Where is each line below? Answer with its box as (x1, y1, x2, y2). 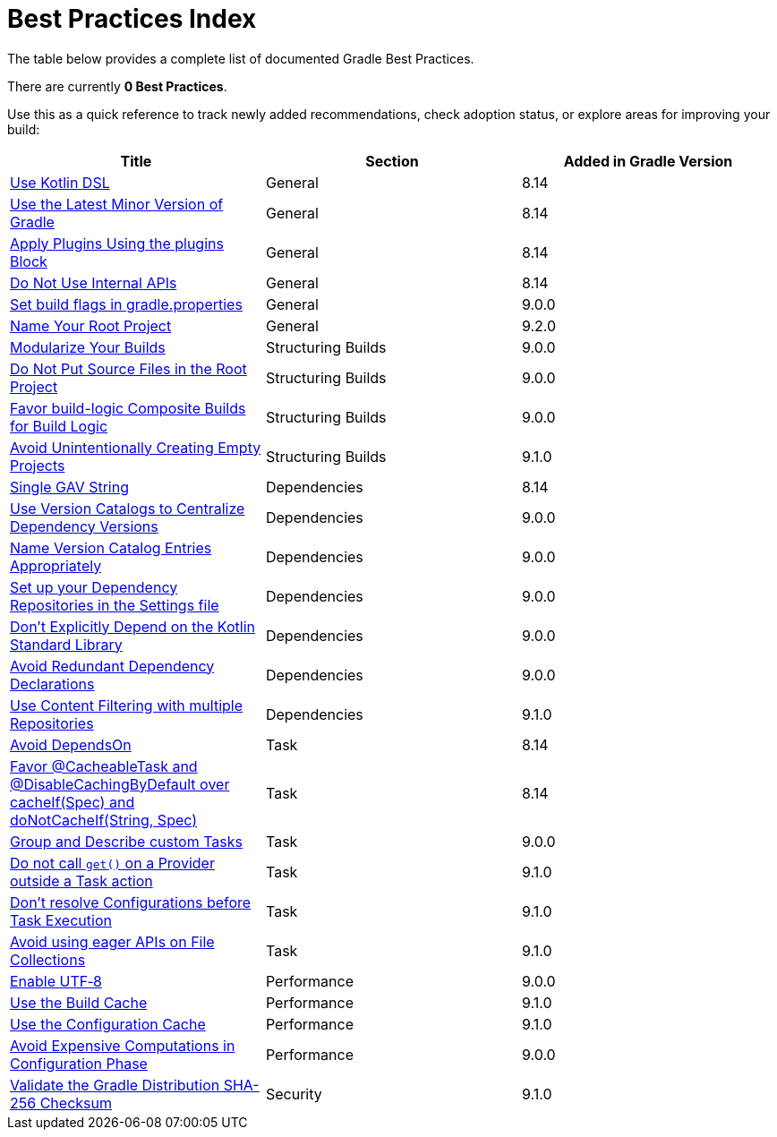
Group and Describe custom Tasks (10, 832, 243, 851)
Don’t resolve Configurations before (10, 893, 252, 911)
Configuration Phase (10, 1054, 148, 1073)
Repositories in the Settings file (10, 595, 219, 614)
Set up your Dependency (10, 577, 178, 596)
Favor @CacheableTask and (10, 757, 198, 775)
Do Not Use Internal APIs (10, 273, 177, 292)
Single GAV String (10, 477, 129, 496)
